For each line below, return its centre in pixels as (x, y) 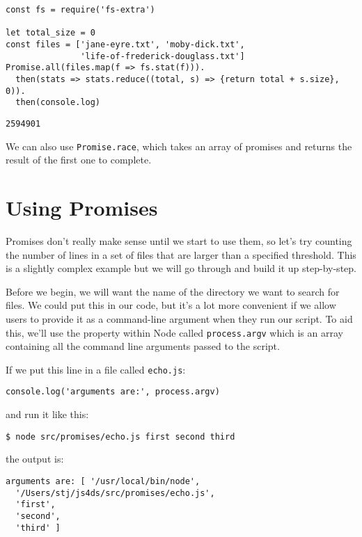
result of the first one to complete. (79, 160)
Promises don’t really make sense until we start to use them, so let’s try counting (179, 240)
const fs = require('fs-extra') (80, 10)
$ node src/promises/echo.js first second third (120, 436)
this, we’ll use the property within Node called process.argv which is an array (174, 332)
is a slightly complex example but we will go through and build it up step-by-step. (181, 268)
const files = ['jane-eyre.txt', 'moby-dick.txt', (125, 44)
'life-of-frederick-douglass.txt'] (163, 56)
